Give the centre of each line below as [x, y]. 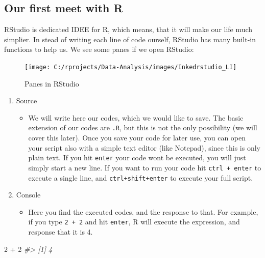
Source [27, 101]
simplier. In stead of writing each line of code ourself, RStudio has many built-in [130, 39]
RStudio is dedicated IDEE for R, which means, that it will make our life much [128, 29]
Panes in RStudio [52, 83]
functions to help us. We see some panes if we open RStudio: [99, 49]
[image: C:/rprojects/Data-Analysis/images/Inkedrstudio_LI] [131, 67]
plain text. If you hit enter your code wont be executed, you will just [137, 157]
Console [28, 195]
